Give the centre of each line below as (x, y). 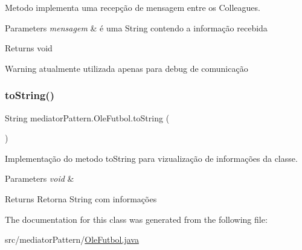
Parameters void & (40, 178)
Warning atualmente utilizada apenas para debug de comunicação (127, 68)
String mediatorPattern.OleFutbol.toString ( (87, 117)
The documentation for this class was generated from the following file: (136, 219)
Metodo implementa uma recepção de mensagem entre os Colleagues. (133, 7)
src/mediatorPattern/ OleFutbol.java (72, 239)
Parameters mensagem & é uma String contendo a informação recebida (136, 27)
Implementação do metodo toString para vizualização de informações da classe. (151, 158)
